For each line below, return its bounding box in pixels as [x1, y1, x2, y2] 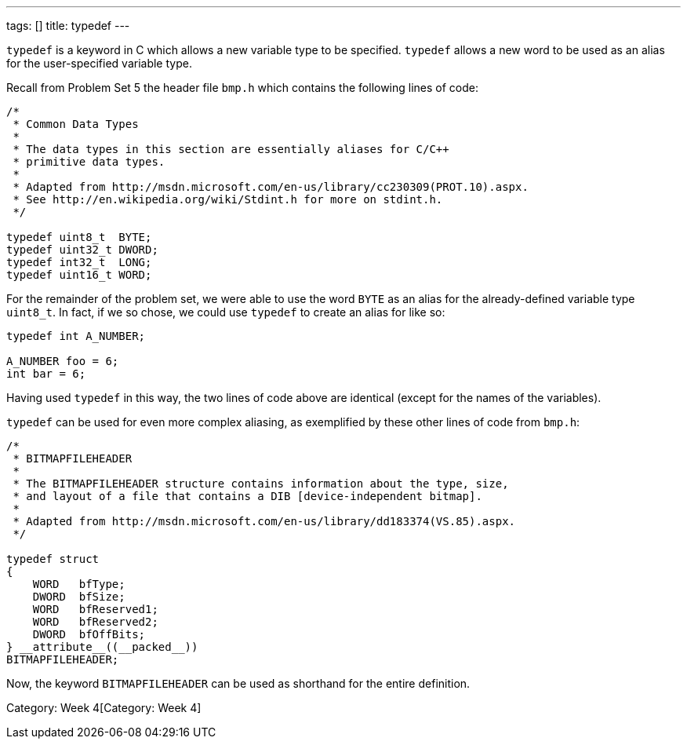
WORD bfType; [32, 578, 125, 590]
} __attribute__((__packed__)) [6, 641, 198, 653]
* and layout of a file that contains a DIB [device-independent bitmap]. [13, 490, 482, 502]
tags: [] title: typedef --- [6, 19, 130, 32]
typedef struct [6, 553, 100, 565]
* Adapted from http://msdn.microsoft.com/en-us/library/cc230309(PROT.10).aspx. [13, 181, 529, 193]
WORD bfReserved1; [32, 603, 158, 615]
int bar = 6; [6, 367, 86, 380]
